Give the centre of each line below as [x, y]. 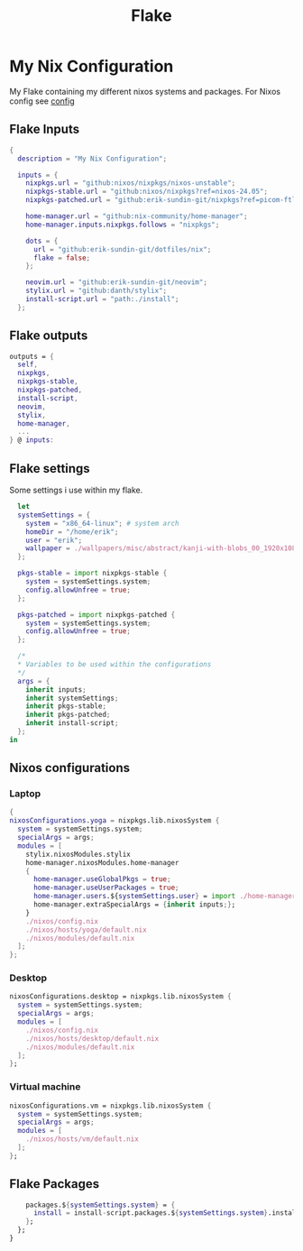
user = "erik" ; [54, 540]
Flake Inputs [44, 129]
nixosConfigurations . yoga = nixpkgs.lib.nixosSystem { [115, 821]
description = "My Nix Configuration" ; [92, 159]
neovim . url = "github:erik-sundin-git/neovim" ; [116, 282]
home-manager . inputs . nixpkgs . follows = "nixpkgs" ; [123, 225]
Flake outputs [49, 336]
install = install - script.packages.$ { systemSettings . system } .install [166, 1213]
